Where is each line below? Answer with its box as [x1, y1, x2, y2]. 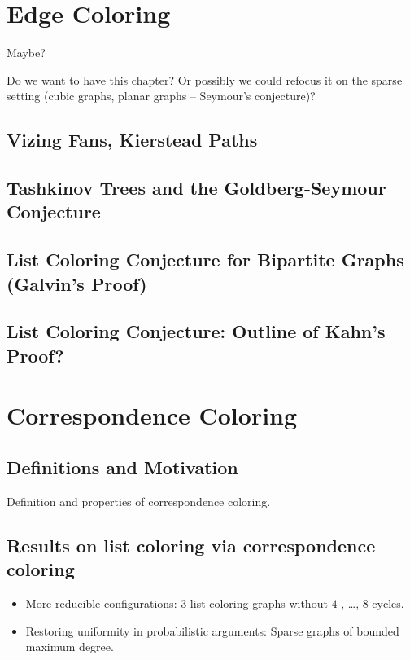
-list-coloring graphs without [186, 594, 328, 611]
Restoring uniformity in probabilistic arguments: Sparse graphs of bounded [25, 622, 399, 639]
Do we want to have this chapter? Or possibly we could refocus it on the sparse [7, 71, 403, 88]
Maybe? [7, 44, 46, 61]
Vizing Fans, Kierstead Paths [7, 127, 258, 152]
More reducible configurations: [25, 594, 177, 611]
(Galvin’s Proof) [7, 271, 147, 296]
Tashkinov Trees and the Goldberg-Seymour [7, 175, 386, 200]
